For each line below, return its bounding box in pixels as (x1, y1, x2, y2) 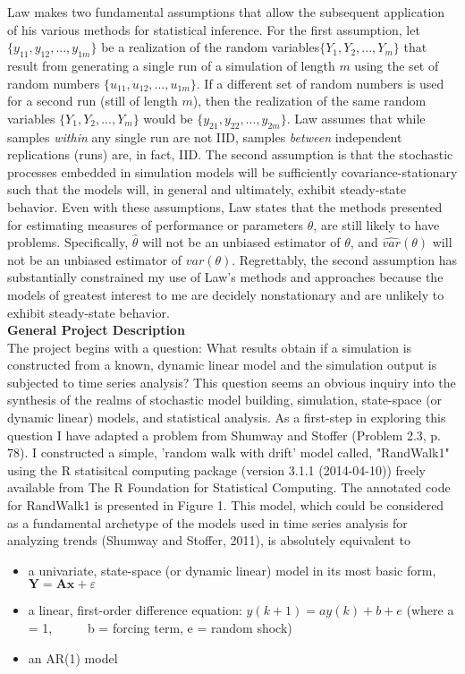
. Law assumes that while (286, 108, 426, 127)
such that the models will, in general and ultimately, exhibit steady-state (7, 180, 407, 199)
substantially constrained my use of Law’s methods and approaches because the (7, 268, 444, 286)
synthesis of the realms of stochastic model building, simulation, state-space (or (7, 390, 443, 409)
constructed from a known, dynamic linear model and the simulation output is (7, 355, 437, 374)
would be (143, 108, 193, 127)
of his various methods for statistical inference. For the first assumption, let (7, 20, 420, 38)
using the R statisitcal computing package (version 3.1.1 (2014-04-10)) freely (7, 460, 427, 479)
